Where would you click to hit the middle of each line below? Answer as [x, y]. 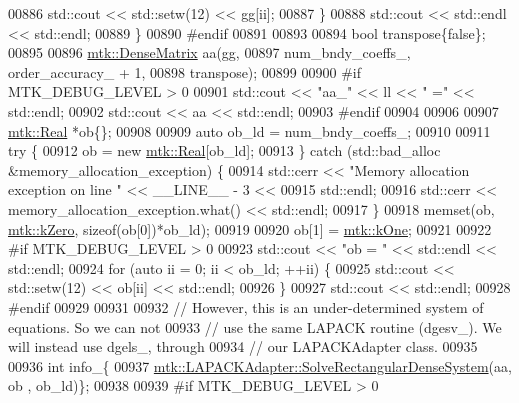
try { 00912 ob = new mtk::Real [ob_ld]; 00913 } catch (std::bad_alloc [224, 150]
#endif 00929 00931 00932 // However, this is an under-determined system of [246, 306]
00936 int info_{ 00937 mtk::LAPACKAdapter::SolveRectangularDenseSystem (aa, [260, 365]
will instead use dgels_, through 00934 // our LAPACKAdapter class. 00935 [243, 346]
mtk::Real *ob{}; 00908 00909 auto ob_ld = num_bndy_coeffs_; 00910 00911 [249, 130]
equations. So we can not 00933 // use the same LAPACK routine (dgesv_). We [255, 326]
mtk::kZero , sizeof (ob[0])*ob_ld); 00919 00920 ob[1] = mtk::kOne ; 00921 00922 [250, 228]
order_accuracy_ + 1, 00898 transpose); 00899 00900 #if [185, 71]
